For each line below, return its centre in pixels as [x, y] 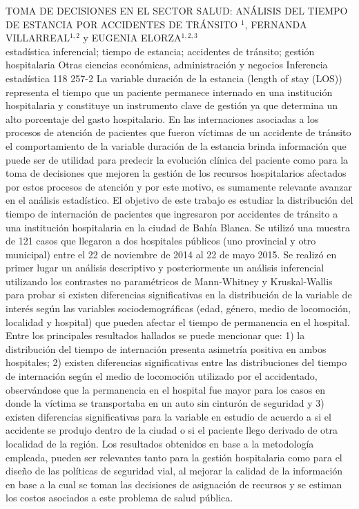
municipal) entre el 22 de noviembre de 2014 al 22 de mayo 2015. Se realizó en [171, 254]
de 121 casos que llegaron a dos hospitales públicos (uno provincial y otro [161, 241]
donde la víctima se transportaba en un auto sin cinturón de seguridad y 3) [165, 403]
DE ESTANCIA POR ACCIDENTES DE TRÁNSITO [122, 24]
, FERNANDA [276, 24]
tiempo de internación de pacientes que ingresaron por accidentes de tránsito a [172, 213]
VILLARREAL [38, 38]
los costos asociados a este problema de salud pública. [119, 498]
